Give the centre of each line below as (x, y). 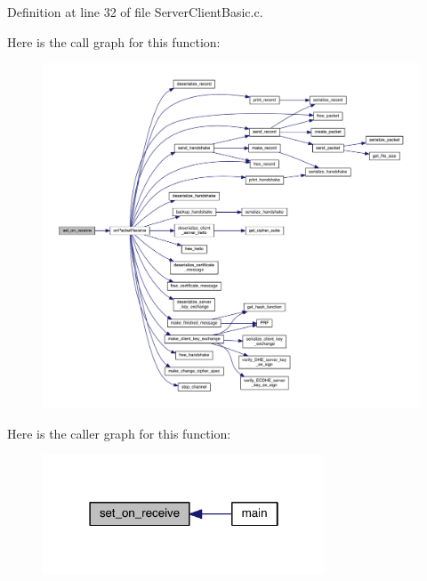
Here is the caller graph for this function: (119, 433)
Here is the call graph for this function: (114, 41)
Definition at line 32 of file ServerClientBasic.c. (135, 12)
